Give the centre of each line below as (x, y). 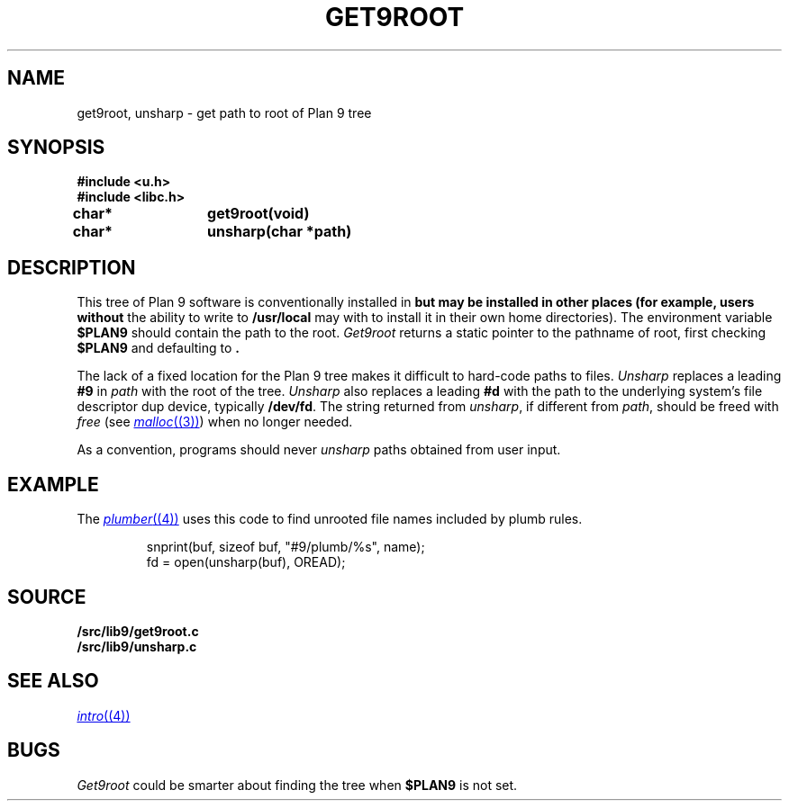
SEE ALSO (53, 681)
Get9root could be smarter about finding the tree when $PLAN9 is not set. (297, 785)
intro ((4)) (104, 715)
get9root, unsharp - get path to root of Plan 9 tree (224, 112)
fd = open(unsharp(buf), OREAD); (246, 562)
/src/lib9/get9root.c (138, 631)
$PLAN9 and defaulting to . (159, 348)
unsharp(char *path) (280, 232)
